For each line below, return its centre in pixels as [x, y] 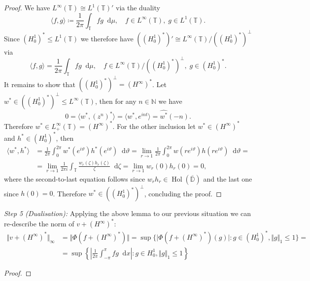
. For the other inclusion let [154, 126]
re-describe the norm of [39, 224]
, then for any [116, 101]
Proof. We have [27, 7]
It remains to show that [40, 84]
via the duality [138, 7]
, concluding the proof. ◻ [183, 193]
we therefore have [107, 38]
